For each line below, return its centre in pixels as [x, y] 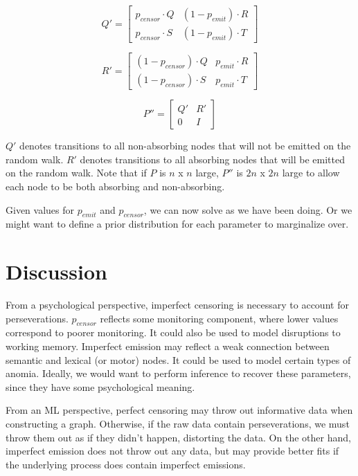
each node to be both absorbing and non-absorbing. [115, 186]
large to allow [311, 173]
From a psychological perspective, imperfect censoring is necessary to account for [177, 305]
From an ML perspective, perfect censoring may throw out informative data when [179, 410]
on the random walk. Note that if [76, 173]
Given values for [40, 209]
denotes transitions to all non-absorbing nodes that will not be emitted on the [185, 146]
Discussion [56, 272]
